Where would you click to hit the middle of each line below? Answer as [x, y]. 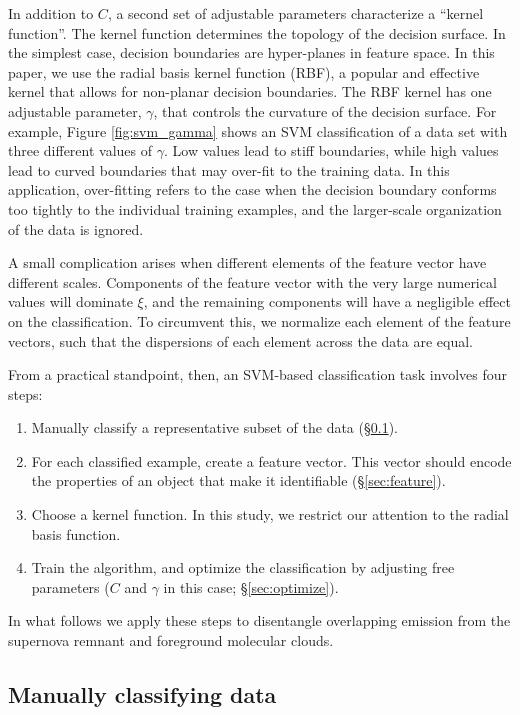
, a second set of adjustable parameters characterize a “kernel [295, 13]
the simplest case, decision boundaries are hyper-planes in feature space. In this [251, 52]
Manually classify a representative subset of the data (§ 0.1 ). [214, 427]
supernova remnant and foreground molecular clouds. [171, 640]
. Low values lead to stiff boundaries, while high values [331, 150]
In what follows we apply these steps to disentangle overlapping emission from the [259, 620]
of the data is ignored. [76, 228]
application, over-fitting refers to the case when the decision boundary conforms [252, 189]
